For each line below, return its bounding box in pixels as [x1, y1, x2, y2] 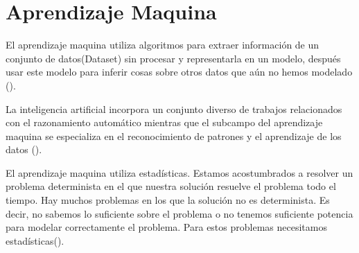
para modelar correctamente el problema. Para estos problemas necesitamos [6, 220, 327, 234]
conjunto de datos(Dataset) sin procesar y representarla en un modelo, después [6, 51, 341, 65]
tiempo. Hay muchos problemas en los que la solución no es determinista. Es [6, 193, 330, 207]
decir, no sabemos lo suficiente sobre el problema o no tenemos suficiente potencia [6, 206, 353, 220]
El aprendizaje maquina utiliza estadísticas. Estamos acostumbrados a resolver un [6, 165, 353, 180]
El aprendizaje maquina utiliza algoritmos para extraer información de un [6, 37, 319, 52]
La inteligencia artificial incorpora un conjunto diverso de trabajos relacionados [6, 101, 342, 116]
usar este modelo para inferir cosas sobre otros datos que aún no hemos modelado [6, 64, 353, 79]
